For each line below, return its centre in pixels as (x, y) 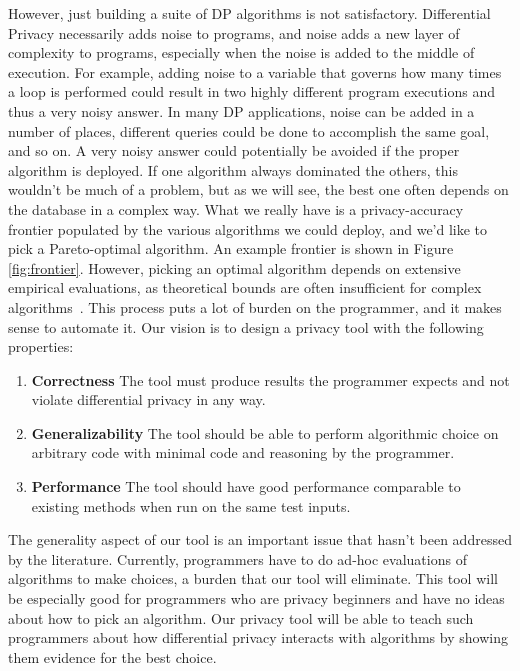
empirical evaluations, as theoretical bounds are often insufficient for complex (245, 287)
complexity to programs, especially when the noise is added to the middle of (241, 52)
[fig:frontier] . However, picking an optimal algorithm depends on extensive (234, 267)
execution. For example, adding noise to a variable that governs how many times (255, 71)
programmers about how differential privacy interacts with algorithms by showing (258, 637)
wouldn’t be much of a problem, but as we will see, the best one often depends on (258, 189)
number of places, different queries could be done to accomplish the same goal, (249, 130)
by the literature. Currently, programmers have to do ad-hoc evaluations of (237, 558)
